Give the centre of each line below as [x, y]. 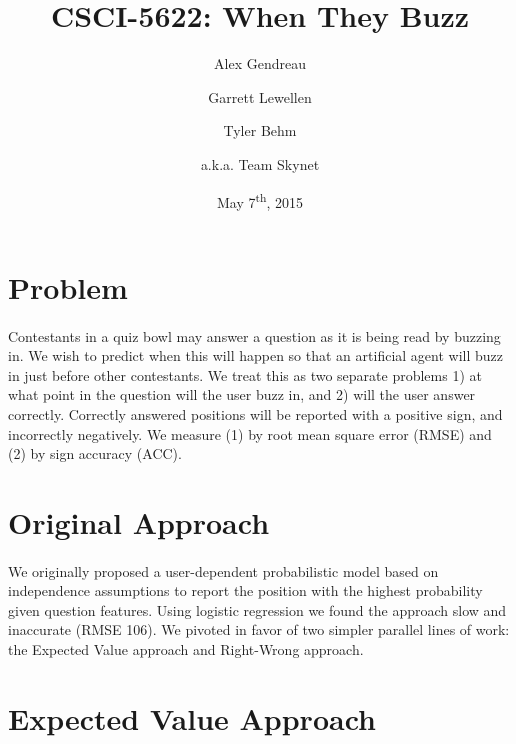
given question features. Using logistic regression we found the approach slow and [257, 609]
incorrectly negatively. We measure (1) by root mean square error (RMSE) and [250, 433]
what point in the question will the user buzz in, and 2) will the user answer [242, 394]
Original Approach [139, 521]
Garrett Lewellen [260, 96]
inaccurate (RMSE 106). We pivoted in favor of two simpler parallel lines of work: [259, 629]
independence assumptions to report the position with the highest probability [245, 590]
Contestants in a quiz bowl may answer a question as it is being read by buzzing [254, 335]
